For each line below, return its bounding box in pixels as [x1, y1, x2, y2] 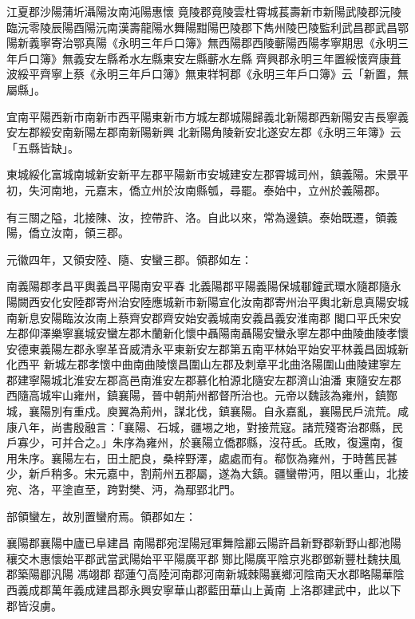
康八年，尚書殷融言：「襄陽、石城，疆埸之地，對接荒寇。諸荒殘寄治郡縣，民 [6, 418, 403, 435]
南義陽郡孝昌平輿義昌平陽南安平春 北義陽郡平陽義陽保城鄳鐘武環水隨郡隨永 [6, 278, 401, 294]
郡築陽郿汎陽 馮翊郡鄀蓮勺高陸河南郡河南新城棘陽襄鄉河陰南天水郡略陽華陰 [6, 566, 405, 582]
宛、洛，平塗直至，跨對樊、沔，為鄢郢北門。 [6, 481, 241, 498]
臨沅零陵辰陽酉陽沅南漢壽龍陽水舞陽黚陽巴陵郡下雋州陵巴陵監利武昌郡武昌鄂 [6, 18, 409, 35]
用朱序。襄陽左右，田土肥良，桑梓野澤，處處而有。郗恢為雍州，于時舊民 [6, 449, 386, 466]
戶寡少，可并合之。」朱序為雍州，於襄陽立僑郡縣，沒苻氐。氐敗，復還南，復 [6, 434, 403, 451]
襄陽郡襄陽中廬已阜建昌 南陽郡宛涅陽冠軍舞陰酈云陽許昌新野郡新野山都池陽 [6, 534, 401, 551]
